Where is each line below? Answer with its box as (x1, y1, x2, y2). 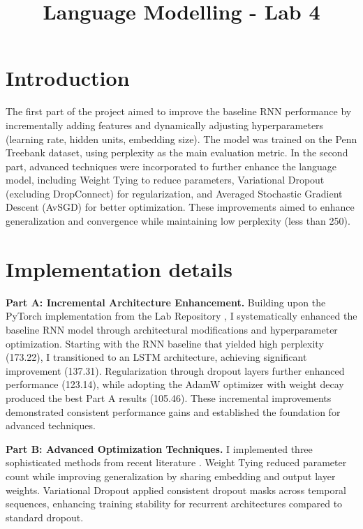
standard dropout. (6, 509, 84, 524)
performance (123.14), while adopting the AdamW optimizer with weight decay (6, 377, 344, 392)
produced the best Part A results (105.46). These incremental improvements (6, 390, 332, 405)
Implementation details (6, 254, 232, 283)
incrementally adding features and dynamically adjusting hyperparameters (6, 117, 324, 132)
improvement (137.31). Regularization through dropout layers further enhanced (6, 363, 345, 378)
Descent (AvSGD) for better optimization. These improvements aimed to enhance (6, 200, 355, 214)
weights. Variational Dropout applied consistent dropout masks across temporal (6, 482, 346, 497)
